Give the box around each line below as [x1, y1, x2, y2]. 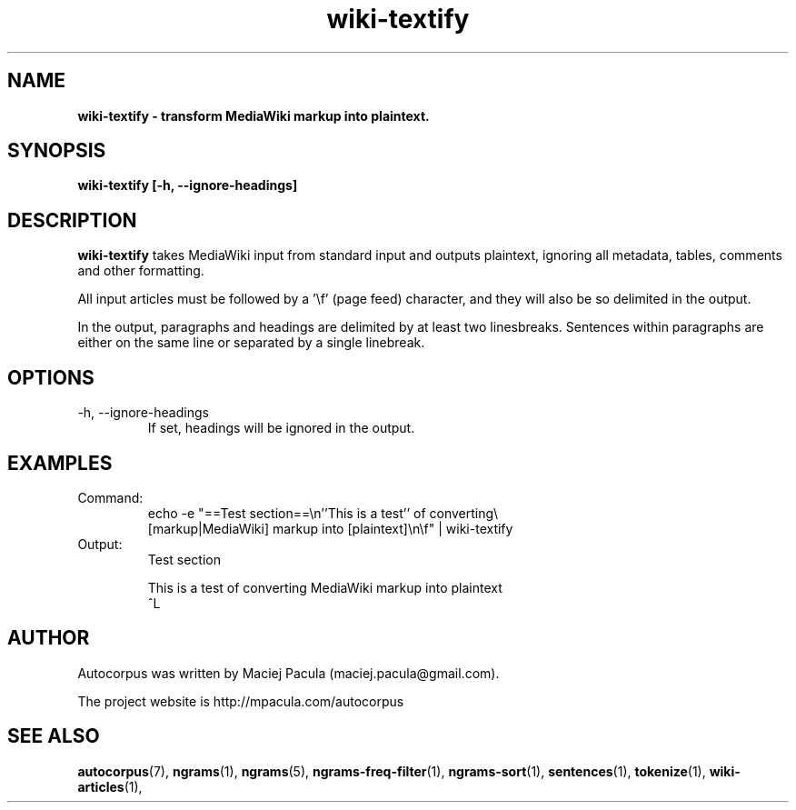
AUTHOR [7, 626, 90, 650]
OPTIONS [7, 365, 95, 389]
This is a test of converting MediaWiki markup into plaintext [147, 579, 502, 595]
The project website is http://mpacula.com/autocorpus [77, 693, 404, 709]
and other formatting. [77, 263, 204, 279]
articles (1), [77, 778, 143, 795]
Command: [77, 489, 144, 505]
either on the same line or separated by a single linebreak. [77, 335, 425, 351]
